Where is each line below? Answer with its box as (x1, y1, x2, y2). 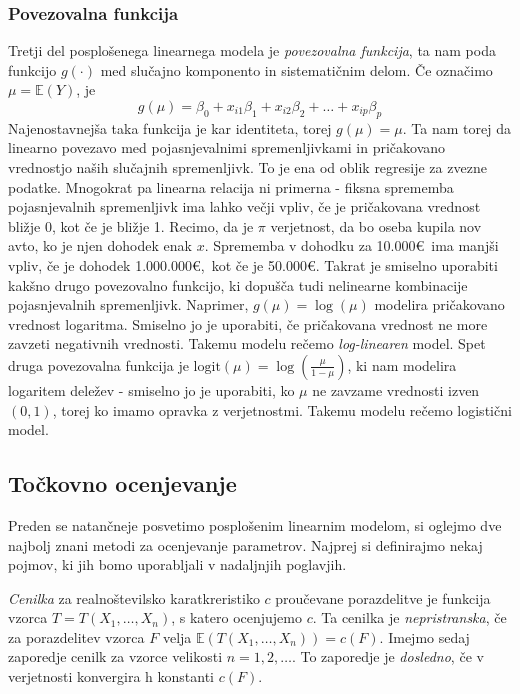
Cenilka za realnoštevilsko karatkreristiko (8, 587, 260, 608)
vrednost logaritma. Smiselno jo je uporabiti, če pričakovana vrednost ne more (8, 313, 488, 334)
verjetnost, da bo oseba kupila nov (270, 215, 482, 236)
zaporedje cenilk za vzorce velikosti (8, 646, 223, 667)
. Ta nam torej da (402, 117, 511, 138)
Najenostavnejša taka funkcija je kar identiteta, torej (8, 117, 332, 138)
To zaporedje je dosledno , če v (300, 646, 484, 667)
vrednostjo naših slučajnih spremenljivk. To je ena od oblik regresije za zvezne (8, 156, 487, 177)
